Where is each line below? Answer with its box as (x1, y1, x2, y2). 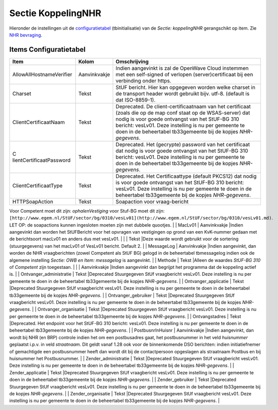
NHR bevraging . (9, 32, 43, 38)
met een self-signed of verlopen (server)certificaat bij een (116, 71, 253, 78)
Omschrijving (116, 58, 149, 65)
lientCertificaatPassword (12, 156, 71, 163)
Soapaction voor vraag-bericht (116, 198, 189, 205)
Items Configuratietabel (9, 45, 85, 54)
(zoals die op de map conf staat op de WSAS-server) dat (116, 109, 250, 116)
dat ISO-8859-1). (116, 96, 156, 103)
